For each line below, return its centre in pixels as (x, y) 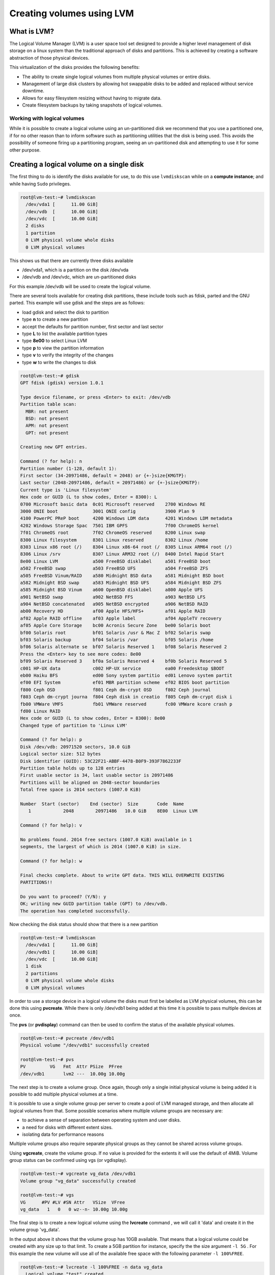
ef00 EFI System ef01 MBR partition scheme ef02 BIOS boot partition (125, 683)
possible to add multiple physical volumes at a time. (64, 1094)
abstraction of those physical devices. (49, 58)
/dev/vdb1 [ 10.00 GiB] (62, 952)
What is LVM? (32, 31)
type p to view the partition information (63, 348)
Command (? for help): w (51, 861)
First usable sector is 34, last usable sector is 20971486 (97, 775)
